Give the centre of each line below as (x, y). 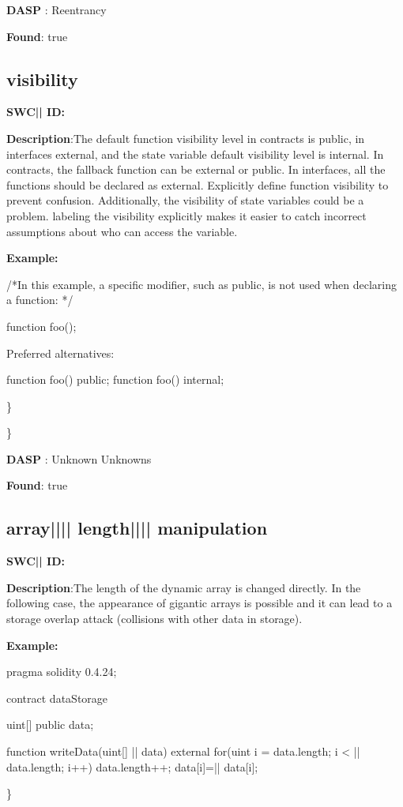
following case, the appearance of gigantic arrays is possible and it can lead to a (200, 603)
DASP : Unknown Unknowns (79, 458)
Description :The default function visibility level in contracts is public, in (186, 138)
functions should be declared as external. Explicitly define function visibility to (198, 184)
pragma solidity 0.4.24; (62, 672)
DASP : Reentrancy (56, 9)
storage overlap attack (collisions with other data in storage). (154, 619)
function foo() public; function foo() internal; (115, 379)
